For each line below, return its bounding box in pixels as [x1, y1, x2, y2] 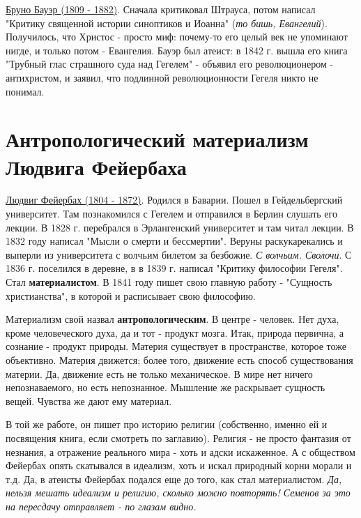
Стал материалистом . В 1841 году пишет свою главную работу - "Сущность [6, 275, 332, 289]
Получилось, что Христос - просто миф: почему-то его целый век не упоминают [6, 29, 348, 44]
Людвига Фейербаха [6, 152, 187, 181]
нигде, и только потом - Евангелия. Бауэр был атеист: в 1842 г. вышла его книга [6, 43, 348, 57]
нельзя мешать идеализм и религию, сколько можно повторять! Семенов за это [6, 485, 351, 500]
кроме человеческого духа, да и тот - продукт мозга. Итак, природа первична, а [6, 325, 344, 340]
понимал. [6, 84, 45, 98]
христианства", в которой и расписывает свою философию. [6, 288, 256, 303]
